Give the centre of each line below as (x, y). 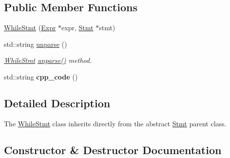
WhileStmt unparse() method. (48, 60)
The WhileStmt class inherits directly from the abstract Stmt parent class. (115, 123)
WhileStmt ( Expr (30, 28)
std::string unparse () (36, 44)
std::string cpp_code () (41, 76)
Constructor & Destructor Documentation (113, 149)
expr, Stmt (77, 28)
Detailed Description (57, 103)
